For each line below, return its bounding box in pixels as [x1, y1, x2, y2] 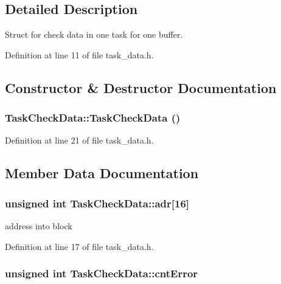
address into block [5, 219, 72, 232]
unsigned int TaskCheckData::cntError [5, 266, 198, 281]
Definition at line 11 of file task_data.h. [5, 48, 154, 61]
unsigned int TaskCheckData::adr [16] [5, 195, 190, 210]
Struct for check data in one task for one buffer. [5, 28, 183, 41]
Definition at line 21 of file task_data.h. [5, 134, 154, 147]
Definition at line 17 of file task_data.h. [5, 240, 154, 252]
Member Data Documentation [5, 164, 199, 182]
